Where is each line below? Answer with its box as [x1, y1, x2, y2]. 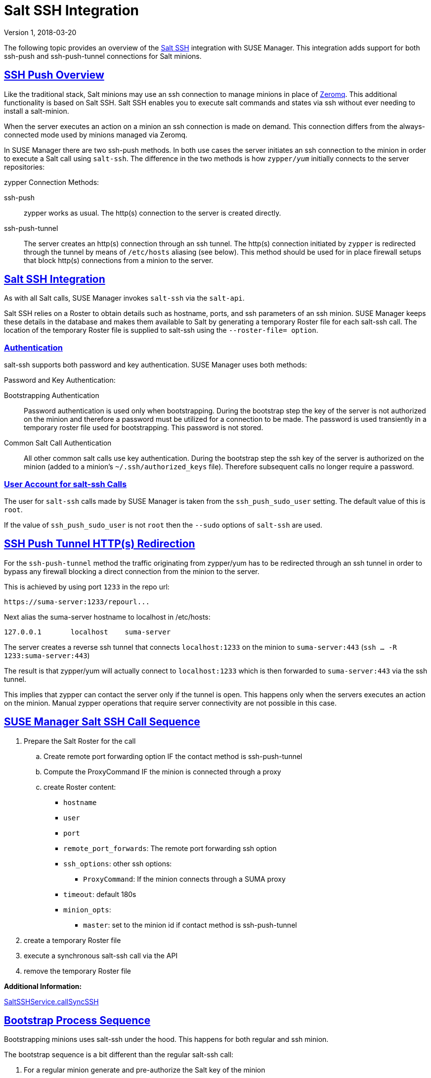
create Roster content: [43, 782, 116, 791]
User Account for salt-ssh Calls [4, 479, 127, 489]
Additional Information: [4, 982, 82, 990]
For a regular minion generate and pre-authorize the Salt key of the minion [24, 1066, 265, 1075]
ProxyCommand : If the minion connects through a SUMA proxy [83, 874, 286, 883]
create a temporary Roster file [24, 936, 121, 944]
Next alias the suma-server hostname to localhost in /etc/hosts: [4, 612, 211, 621]
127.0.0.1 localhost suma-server [4, 628, 171, 636]
